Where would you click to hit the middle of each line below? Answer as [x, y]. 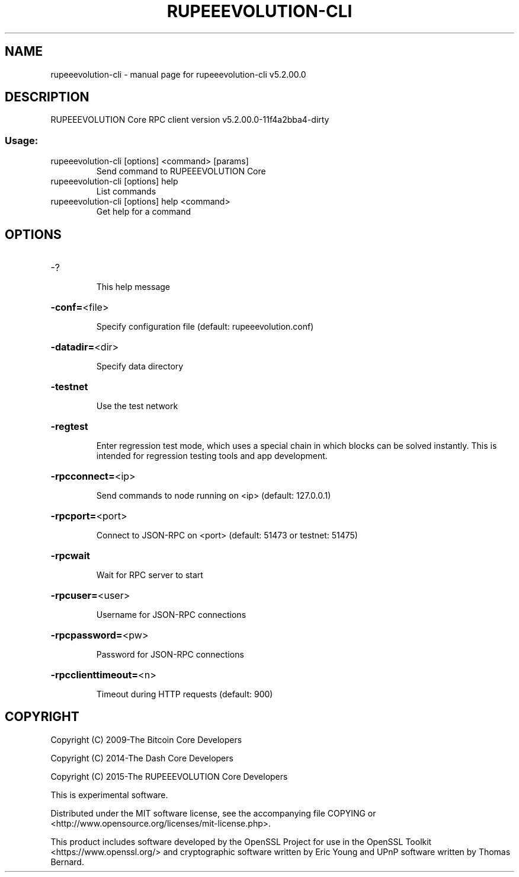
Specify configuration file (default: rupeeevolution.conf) [205, 327]
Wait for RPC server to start [150, 575]
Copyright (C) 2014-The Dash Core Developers [142, 758]
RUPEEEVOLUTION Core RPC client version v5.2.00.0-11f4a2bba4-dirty [190, 120]
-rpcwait [70, 556]
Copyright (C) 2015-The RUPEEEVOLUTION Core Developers [169, 776]
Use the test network [137, 406]
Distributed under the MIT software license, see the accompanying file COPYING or [213, 813]
